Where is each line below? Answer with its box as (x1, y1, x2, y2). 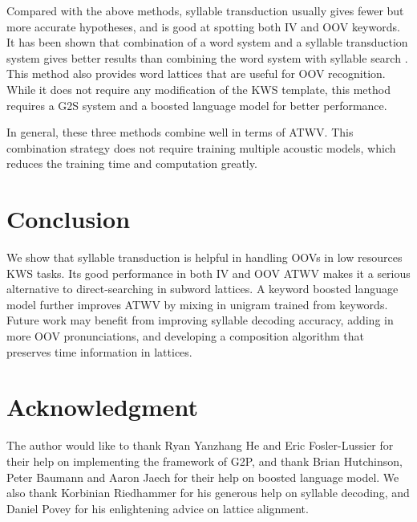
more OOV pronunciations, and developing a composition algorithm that (6, 328, 364, 345)
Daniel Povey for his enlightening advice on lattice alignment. (6, 500, 309, 516)
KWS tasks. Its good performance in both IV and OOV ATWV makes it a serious (6, 264, 411, 281)
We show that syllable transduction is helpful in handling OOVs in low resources (6, 249, 403, 266)
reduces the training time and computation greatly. (6, 155, 257, 172)
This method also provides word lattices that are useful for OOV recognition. (6, 65, 386, 82)
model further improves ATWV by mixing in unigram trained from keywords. (6, 296, 388, 312)
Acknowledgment (6, 390, 198, 423)
